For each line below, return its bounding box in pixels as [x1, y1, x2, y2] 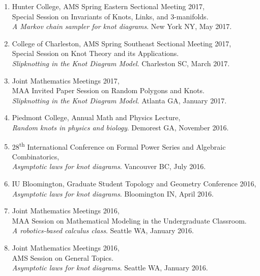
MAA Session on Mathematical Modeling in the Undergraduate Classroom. [12, 215, 247, 226]
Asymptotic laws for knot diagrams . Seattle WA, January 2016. [12, 262, 208, 273]
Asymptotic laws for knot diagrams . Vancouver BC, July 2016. [12, 161, 206, 172]
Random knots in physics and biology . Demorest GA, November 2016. [12, 122, 229, 132]
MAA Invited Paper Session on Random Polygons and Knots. [12, 85, 205, 96]
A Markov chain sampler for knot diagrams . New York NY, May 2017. [12, 21, 232, 32]
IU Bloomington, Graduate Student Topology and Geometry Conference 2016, [12, 178, 256, 188]
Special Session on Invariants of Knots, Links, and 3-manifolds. [12, 11, 209, 21]
